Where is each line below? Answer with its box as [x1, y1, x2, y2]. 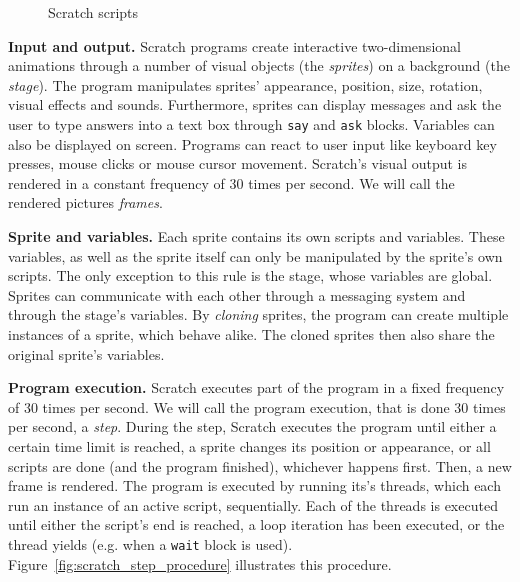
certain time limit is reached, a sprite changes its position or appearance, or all [8, 435, 491, 456]
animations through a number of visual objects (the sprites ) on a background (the [8, 55, 510, 76]
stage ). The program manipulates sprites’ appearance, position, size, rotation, [8, 74, 483, 95]
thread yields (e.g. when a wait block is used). [8, 533, 293, 554]
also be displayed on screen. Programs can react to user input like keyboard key [8, 133, 497, 154]
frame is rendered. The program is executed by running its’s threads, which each [8, 475, 501, 496]
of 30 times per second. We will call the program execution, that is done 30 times [8, 396, 506, 417]
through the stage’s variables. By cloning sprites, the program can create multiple [8, 304, 509, 325]
